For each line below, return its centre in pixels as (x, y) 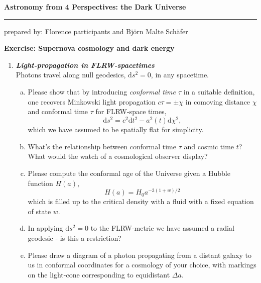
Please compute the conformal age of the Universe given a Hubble (129, 173)
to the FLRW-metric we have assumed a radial (162, 228)
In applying (45, 228)
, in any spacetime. (180, 75)
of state (39, 211)
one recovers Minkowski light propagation (92, 101)
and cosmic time (209, 146)
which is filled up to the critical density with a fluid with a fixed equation (141, 201)
